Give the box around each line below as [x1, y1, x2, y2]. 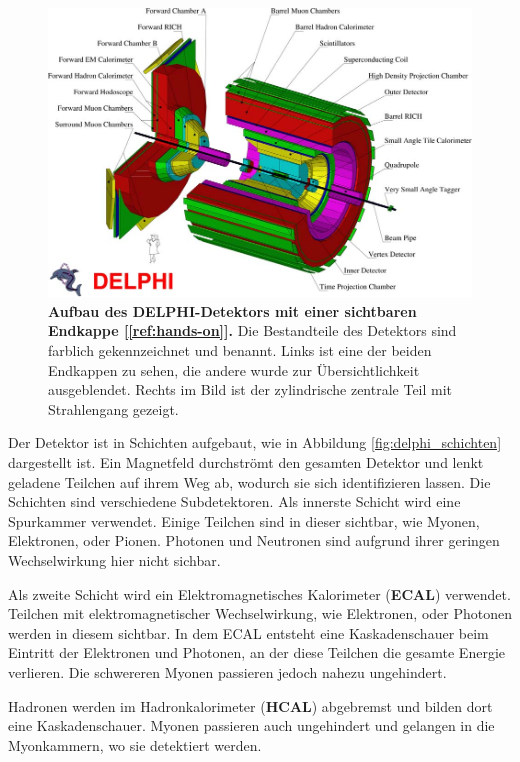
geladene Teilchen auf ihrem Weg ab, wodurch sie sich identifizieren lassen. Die [8, 471, 491, 492]
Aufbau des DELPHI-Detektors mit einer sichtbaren [48, 300, 417, 321]
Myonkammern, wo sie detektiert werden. [8, 734, 262, 755]
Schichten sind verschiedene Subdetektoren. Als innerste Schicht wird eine [8, 491, 461, 512]
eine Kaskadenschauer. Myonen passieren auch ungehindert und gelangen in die [8, 715, 495, 736]
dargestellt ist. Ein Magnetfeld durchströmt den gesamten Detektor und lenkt [8, 452, 484, 472]
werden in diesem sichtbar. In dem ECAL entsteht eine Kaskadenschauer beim [8, 622, 489, 643]
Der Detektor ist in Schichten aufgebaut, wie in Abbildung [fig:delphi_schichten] [8, 432, 502, 453]
